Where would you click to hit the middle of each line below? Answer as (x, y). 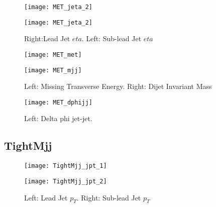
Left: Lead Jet (46, 197)
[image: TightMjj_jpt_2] (66, 181)
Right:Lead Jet (47, 38)
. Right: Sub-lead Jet (109, 197)
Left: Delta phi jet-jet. (58, 118)
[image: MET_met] (53, 55)
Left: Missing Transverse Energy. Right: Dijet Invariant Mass (118, 86)
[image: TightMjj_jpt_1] (66, 166)
